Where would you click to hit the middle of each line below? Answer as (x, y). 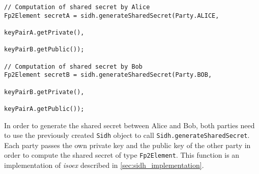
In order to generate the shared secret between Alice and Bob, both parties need (129, 125)
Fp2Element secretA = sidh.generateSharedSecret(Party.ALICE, (112, 16)
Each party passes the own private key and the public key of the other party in (127, 145)
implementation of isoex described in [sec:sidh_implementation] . (104, 165)
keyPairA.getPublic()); (44, 109)
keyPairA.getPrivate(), (44, 32)
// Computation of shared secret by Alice (77, 7)
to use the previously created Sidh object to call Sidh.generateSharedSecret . (127, 135)
